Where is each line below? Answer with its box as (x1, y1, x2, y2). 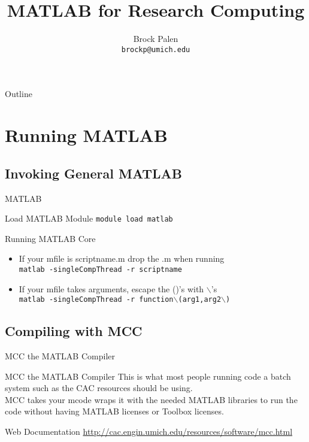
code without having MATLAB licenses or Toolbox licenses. (5, 405, 224, 417)
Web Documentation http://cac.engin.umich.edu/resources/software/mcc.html (5, 425, 293, 438)
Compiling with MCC (5, 322, 143, 340)
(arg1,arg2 (178, 295, 222, 304)
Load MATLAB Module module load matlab (5, 212, 173, 225)
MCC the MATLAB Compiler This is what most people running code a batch (5, 370, 291, 382)
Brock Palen (133, 32, 178, 45)
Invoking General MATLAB (5, 164, 182, 182)
